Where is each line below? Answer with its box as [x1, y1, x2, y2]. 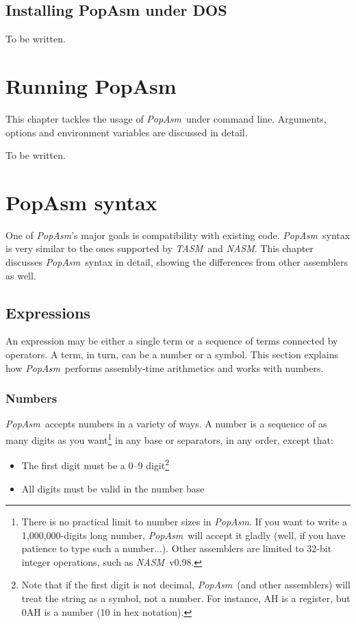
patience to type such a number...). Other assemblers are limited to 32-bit [21, 541, 332, 556]
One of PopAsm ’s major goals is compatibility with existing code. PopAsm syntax [5, 227, 351, 242]
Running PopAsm [5, 71, 177, 99]
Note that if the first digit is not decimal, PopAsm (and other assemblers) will [21, 577, 351, 592]
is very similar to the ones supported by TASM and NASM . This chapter [5, 241, 314, 255]
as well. [5, 268, 36, 282]
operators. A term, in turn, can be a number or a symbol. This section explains [5, 347, 338, 361]
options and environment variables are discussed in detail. [5, 125, 248, 139]
